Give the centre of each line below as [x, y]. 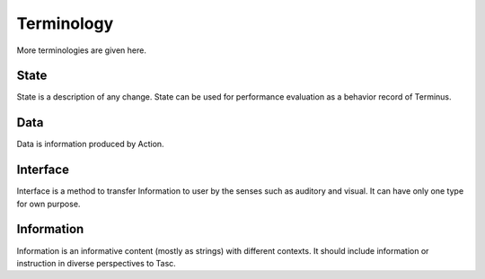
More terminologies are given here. [82, 50]
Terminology [65, 23]
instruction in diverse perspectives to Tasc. [97, 263]
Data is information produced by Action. [91, 144]
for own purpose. [48, 204]
